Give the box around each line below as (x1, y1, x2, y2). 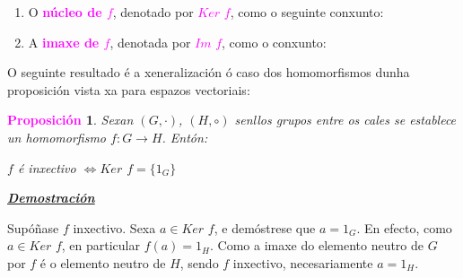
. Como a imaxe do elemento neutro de (210, 236, 424, 255)
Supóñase (7, 218, 59, 237)
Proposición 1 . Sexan (7, 110, 134, 129)
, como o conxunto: (222, 32, 327, 51)
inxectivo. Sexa (73, 218, 156, 237)
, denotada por (109, 32, 191, 51)
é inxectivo (17, 158, 76, 177)
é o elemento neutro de (39, 253, 166, 272)
